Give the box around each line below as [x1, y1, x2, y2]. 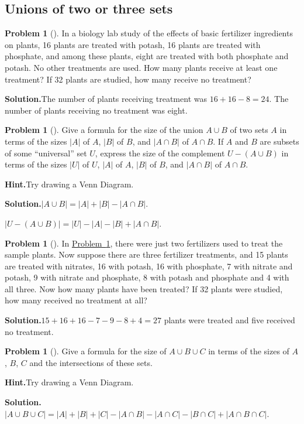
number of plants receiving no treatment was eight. [5, 104, 188, 116]
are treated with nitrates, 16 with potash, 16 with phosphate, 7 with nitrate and [5, 259, 293, 272]
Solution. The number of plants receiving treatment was [5, 93, 207, 105]
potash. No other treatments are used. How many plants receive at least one [5, 61, 278, 73]
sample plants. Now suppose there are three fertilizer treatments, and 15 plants [5, 248, 288, 261]
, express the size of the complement [95, 146, 225, 159]
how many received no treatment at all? [5, 294, 147, 306]
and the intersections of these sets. [29, 356, 153, 368]
